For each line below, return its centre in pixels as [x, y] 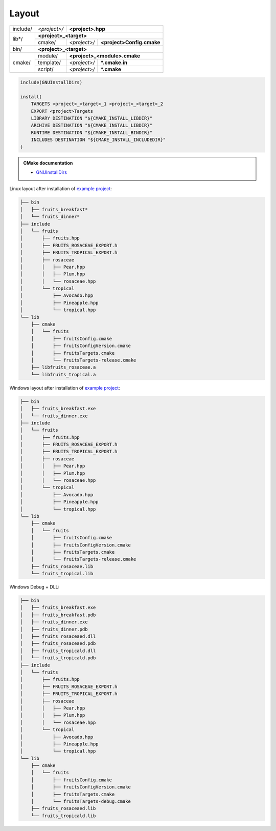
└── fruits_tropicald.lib [63, 816]
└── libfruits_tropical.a [63, 374]
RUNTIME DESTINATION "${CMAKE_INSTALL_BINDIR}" [92, 133]
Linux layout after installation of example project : [61, 189]
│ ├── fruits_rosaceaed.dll [58, 636]
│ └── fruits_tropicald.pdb [58, 658]
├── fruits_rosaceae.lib [62, 566]
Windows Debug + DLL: [34, 587]
